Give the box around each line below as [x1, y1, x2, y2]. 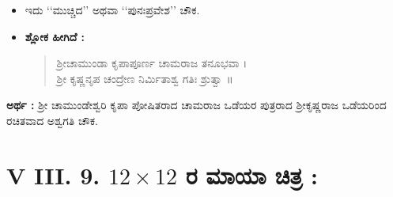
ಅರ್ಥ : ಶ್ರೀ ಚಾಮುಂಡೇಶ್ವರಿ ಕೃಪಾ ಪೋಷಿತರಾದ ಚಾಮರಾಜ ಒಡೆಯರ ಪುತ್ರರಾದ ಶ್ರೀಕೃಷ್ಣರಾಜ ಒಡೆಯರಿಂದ [6, 97, 387, 113]
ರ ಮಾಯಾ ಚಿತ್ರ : [185, 158, 318, 191]
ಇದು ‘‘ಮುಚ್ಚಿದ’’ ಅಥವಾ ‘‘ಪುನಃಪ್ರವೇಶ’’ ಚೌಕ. [25, 2, 200, 17]
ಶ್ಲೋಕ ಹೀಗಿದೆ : [25, 28, 85, 44]
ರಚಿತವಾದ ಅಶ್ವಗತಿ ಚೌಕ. [6, 112, 98, 128]
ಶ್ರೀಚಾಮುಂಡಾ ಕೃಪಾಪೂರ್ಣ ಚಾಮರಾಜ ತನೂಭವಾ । [56, 55, 248, 71]
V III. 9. [6, 158, 100, 191]
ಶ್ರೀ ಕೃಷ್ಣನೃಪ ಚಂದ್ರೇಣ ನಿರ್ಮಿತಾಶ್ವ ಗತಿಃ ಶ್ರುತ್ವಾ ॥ [56, 70, 233, 86]
